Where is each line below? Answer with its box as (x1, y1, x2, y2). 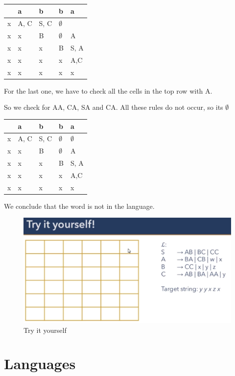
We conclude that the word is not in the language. (4, 201, 155, 211)
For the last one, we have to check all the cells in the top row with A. (4, 85, 212, 96)
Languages (4, 353, 76, 374)
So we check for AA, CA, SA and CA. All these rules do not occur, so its (4, 102, 223, 112)
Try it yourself (23, 325, 67, 335)
